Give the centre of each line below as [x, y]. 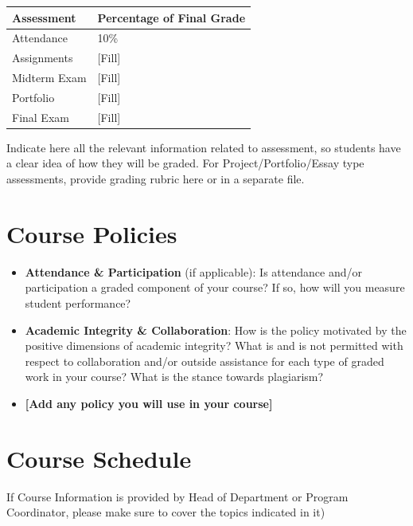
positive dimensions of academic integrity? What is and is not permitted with [214, 345]
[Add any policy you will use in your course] [149, 403]
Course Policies [92, 233]
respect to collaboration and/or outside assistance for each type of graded [205, 361]
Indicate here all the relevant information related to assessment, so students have [204, 147]
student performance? [78, 302]
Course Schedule [99, 458]
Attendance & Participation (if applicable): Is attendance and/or [193, 271]
